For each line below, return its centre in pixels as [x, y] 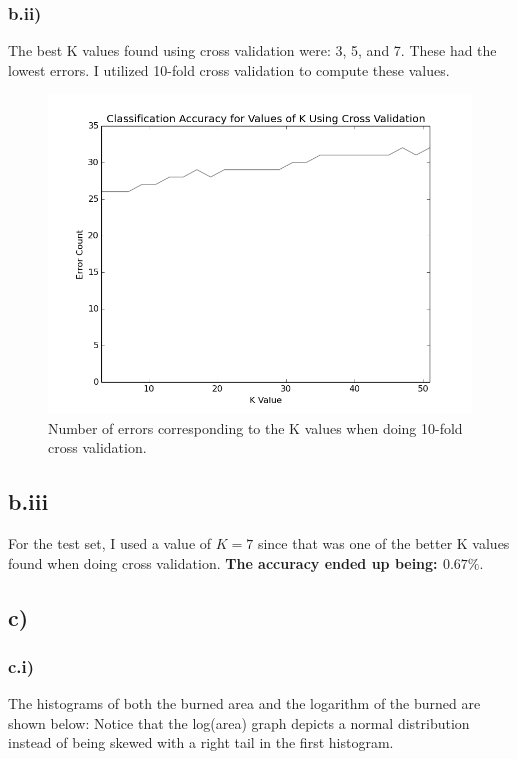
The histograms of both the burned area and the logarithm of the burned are [244, 703]
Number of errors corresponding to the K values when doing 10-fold [255, 427]
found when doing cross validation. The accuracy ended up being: [223, 562]
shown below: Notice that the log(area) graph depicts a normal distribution [239, 722]
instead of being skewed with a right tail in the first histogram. [201, 742]
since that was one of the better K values [383, 542]
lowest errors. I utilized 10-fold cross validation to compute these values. [229, 69]
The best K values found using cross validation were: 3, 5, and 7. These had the [252, 50]
